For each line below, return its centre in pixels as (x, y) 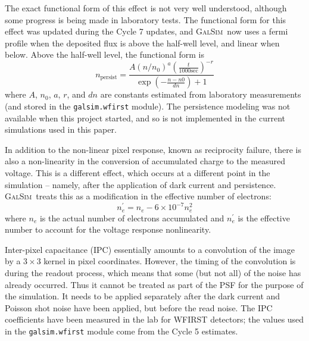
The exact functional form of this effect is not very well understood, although (146, 8)
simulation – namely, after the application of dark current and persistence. (141, 184)
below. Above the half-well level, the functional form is (104, 54)
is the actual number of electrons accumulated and (132, 218)
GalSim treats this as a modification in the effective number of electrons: (138, 196)
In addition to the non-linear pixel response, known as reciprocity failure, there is (153, 149)
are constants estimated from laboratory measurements (201, 94)
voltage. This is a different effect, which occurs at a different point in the (138, 172)
